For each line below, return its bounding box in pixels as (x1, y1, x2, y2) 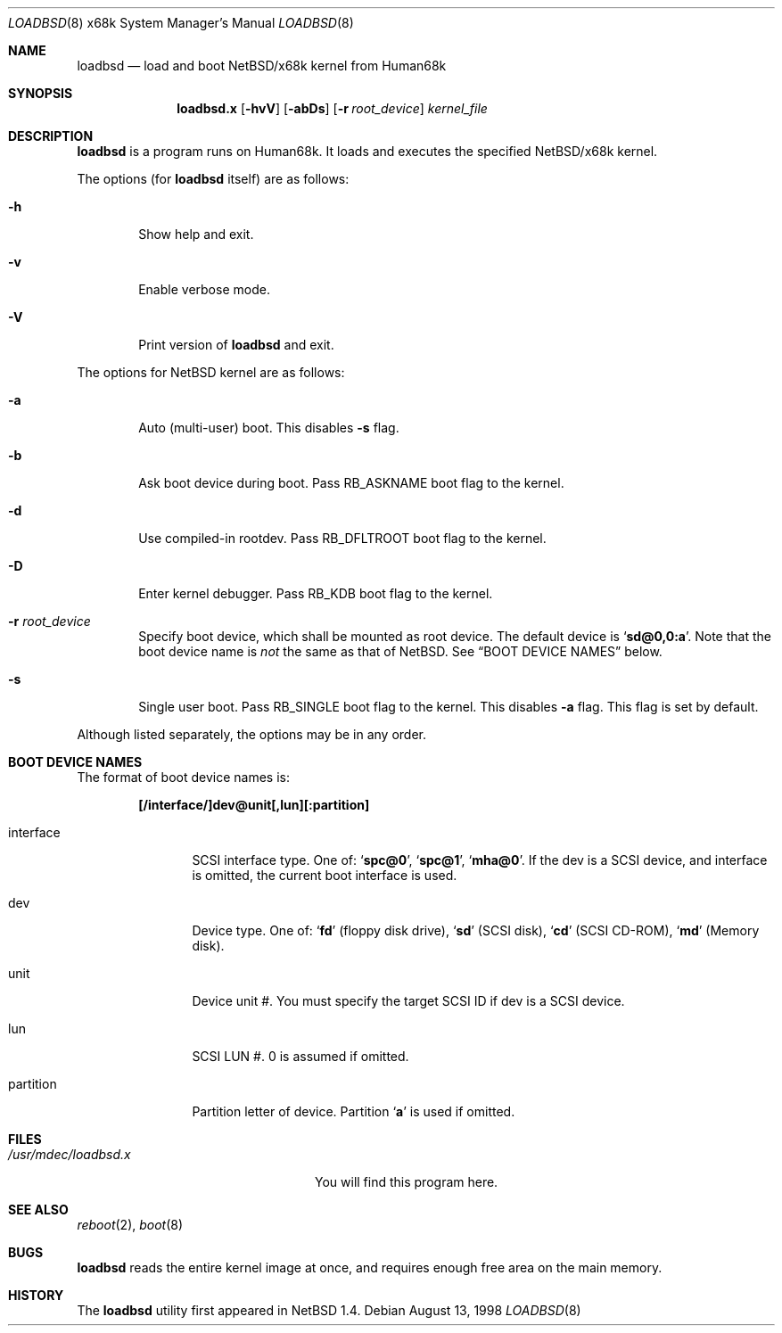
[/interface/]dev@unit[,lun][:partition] (138, 797, 370, 812)
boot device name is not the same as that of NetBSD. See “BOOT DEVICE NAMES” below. (138, 644, 663, 659)
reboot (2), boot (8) (77, 1217, 184, 1232)
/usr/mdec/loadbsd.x (8, 1147, 131, 1162)
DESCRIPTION (8, 128, 94, 144)
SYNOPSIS (8, 86, 73, 101)
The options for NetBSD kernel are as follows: (77, 365, 345, 380)
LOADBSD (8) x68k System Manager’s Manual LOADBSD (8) (8, 15, 354, 30)
